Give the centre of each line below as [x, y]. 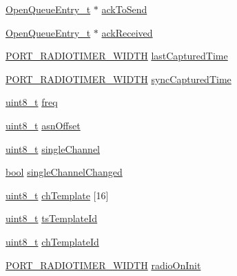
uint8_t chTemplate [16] [57, 195]
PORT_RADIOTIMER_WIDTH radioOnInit [103, 265]
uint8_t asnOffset [43, 125]
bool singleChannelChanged [64, 172]
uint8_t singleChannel [53, 148]
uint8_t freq [32, 102]
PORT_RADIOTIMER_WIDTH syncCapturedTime [118, 79]
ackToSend [124, 9]
